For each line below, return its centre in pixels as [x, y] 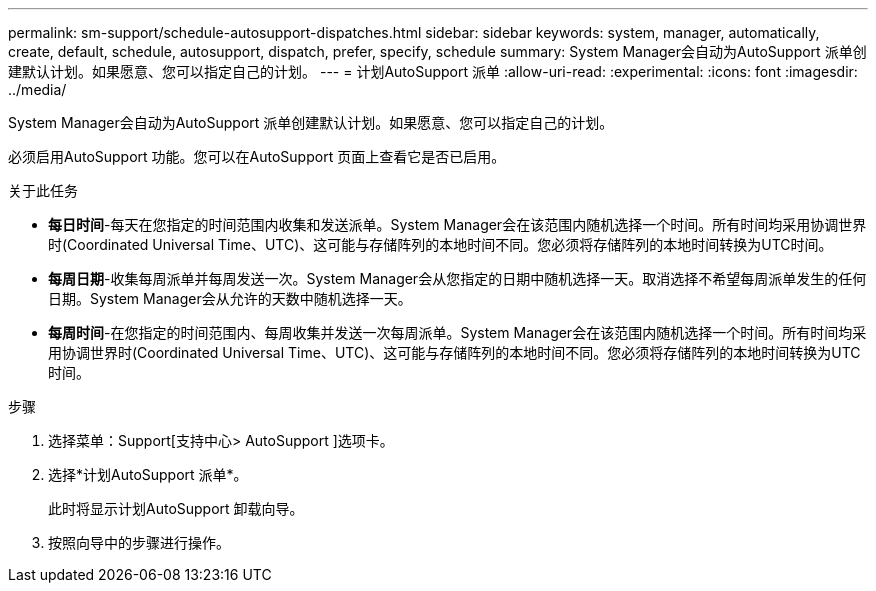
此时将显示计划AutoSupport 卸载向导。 [176, 508]
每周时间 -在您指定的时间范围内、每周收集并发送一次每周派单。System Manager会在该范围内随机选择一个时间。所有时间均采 [457, 332]
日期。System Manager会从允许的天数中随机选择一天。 [230, 298]
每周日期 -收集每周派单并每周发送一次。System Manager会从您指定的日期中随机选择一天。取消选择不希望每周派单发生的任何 [457, 278]
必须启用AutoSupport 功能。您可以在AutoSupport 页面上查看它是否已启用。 [257, 156]
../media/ [37, 89]
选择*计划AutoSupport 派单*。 [148, 474]
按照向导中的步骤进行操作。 [139, 542]
